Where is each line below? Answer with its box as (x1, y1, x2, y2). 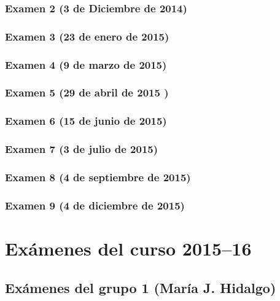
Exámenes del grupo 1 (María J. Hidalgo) (5, 278, 276, 297)
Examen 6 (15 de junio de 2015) (5, 113, 167, 128)
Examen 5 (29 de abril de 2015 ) (5, 85, 169, 100)
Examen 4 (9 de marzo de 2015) (5, 57, 167, 72)
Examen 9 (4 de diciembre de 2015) (5, 197, 185, 213)
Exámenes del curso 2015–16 (5, 235, 252, 260)
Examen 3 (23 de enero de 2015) (5, 28, 169, 44)
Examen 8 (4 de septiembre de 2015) (5, 169, 191, 184)
